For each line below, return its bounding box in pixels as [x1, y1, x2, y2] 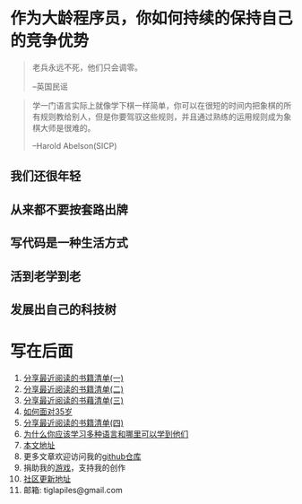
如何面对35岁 [22, 405, 73, 417]
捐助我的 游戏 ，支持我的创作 [22, 462, 126, 473]
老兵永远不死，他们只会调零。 [31, 62, 142, 73]
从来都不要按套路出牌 [10, 202, 128, 217]
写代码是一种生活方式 [10, 235, 128, 251]
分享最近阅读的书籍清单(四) [22, 417, 125, 428]
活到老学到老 [10, 268, 82, 283]
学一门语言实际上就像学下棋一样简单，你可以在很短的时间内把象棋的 [31, 100, 284, 110]
